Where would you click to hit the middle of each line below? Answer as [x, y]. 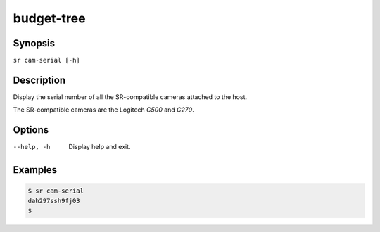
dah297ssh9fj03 [54, 201]
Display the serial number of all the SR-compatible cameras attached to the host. [130, 97]
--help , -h [32, 147]
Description [39, 80]
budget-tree [49, 18]
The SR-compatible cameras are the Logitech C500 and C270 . [104, 110]
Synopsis [34, 43]
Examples [35, 170]
